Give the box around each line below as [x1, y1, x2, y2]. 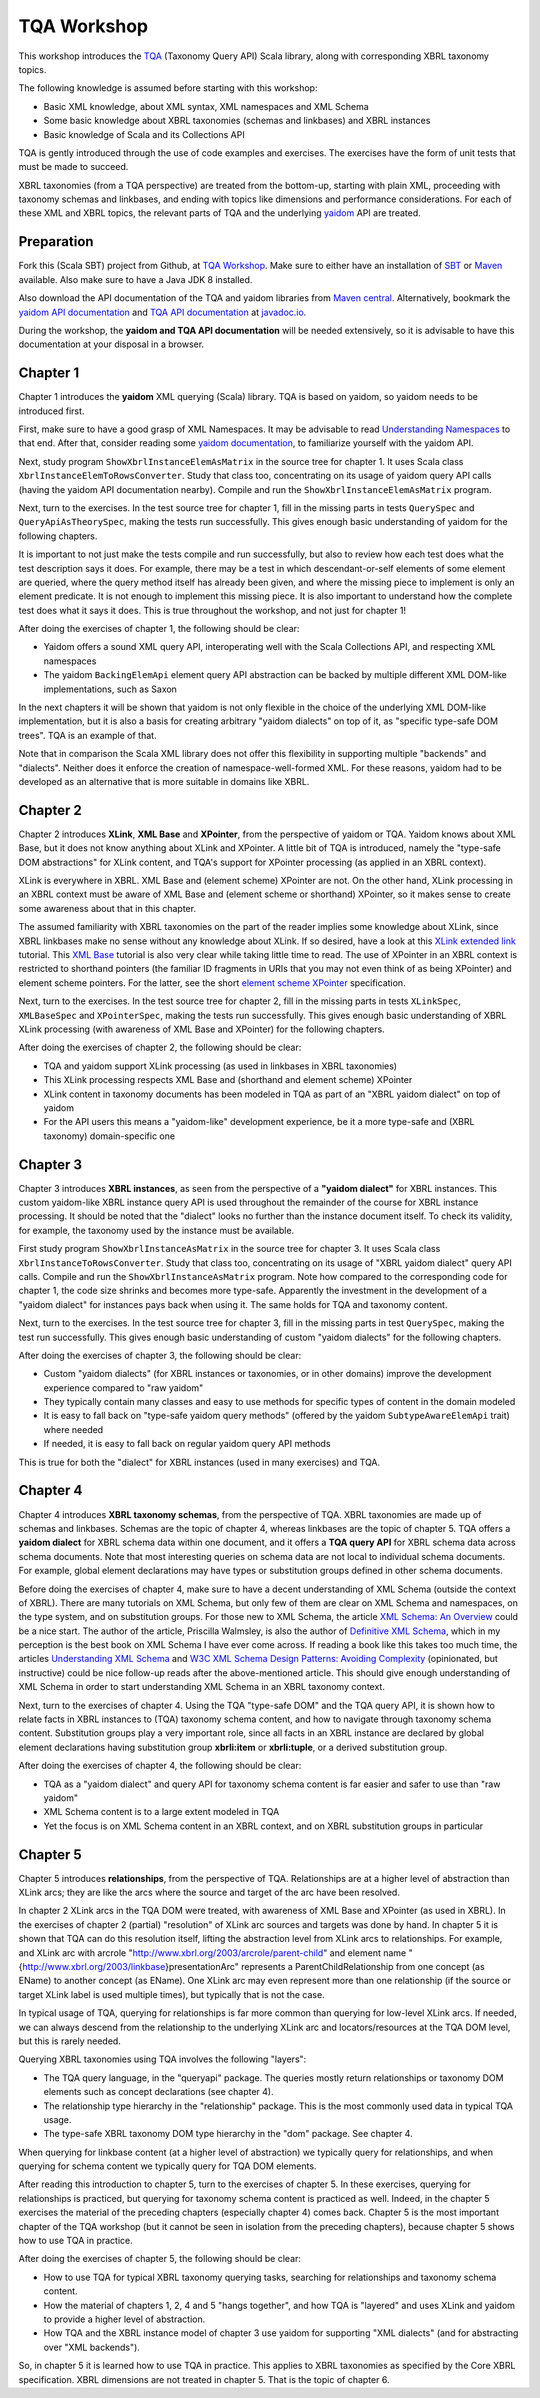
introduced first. [18, 405, 85, 417]
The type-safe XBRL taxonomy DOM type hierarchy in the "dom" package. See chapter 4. [43, 2128, 414, 2140]
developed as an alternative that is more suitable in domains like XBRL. [18, 775, 310, 787]
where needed [43, 1423, 104, 1435]
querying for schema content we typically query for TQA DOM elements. [18, 2160, 317, 2172]
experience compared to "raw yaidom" [43, 1381, 204, 1394]
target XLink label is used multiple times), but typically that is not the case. [18, 1988, 325, 2000]
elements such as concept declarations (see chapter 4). [43, 2086, 274, 2098]
